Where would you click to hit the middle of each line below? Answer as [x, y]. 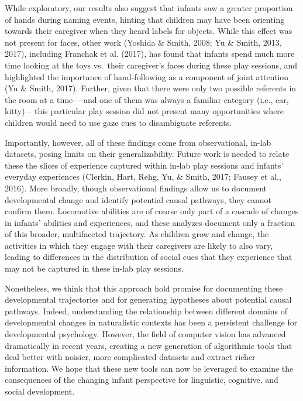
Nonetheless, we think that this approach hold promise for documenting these [144, 288]
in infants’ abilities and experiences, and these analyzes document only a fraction [150, 222]
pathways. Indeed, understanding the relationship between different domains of [146, 311]
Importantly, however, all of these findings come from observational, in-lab [138, 142]
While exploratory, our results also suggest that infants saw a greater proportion [149, 8]
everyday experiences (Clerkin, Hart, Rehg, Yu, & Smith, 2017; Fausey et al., [143, 176]
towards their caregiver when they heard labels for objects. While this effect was [149, 31]
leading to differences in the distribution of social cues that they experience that [149, 257]
